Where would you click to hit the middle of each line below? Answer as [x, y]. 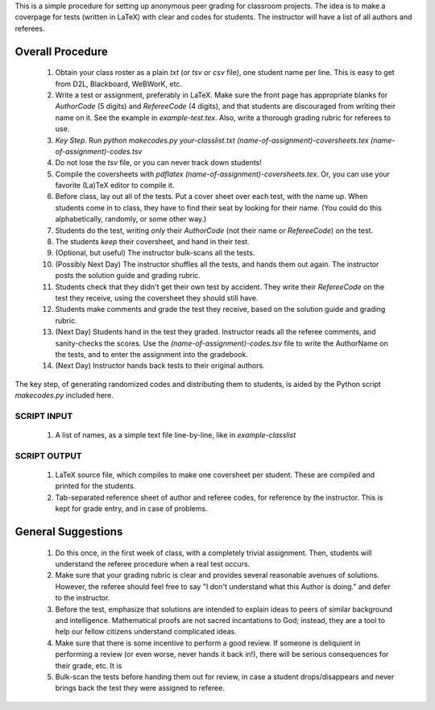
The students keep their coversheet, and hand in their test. [152, 242]
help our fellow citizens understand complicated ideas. [146, 632]
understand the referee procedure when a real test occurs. [153, 564]
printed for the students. [95, 486]
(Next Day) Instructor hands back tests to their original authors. [160, 366]
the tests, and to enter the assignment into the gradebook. [152, 354]
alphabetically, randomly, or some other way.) [131, 219]
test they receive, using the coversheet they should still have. [157, 298]
